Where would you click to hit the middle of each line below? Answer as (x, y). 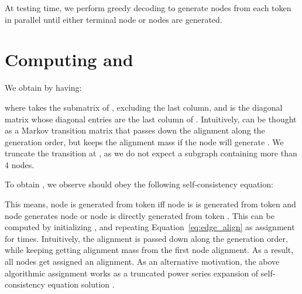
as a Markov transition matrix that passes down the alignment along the (135, 130)
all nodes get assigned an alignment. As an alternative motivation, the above (142, 261)
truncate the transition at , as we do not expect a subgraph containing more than (151, 153)
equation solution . (81, 284)
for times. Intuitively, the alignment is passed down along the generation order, (146, 238)
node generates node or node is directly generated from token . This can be (140, 215)
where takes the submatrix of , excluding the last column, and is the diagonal (144, 107)
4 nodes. (20, 164)
